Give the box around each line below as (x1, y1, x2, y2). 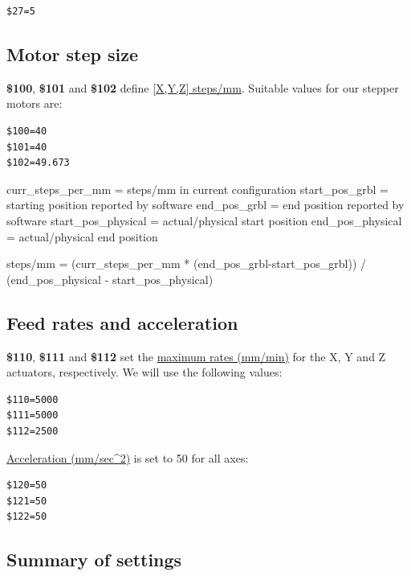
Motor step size (6, 41, 138, 66)
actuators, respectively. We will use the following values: (6, 364, 283, 381)
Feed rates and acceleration (6, 310, 238, 335)
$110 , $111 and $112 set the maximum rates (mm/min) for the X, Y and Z (6, 348, 386, 364)
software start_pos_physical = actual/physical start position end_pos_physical (6, 212, 402, 228)
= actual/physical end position (6, 228, 158, 245)
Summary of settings (6, 547, 182, 572)
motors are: (6, 95, 63, 112)
